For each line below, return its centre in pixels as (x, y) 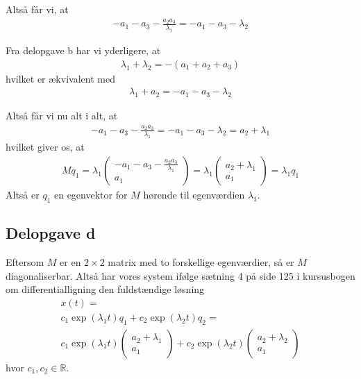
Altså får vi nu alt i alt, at (62, 116)
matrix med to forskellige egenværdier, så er (201, 261)
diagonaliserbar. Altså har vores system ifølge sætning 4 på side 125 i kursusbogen (180, 275)
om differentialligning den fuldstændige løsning (105, 289)
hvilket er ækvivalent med (60, 78)
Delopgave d (51, 233)
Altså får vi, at (37, 9)
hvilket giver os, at (45, 147)
